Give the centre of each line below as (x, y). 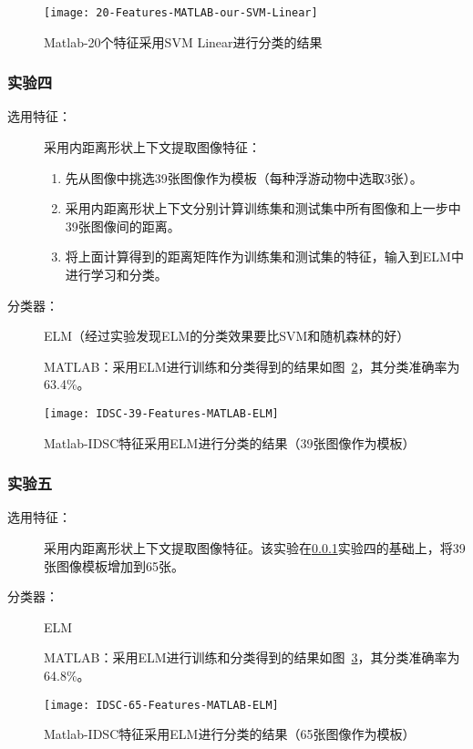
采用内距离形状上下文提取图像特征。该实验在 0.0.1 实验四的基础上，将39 (255, 548)
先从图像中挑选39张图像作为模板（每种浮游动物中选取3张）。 (244, 177)
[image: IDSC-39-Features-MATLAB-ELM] (161, 414)
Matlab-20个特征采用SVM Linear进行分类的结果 (183, 41)
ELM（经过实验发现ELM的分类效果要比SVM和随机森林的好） (227, 336)
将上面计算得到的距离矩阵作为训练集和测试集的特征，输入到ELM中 (264, 257)
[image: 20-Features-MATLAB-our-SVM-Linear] (181, 13)
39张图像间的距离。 (123, 226)
